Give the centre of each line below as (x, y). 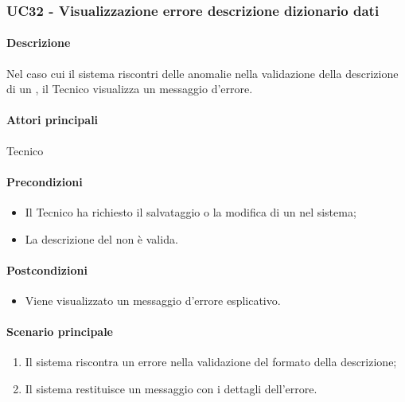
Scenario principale (60, 332)
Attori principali (53, 120)
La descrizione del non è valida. (101, 238)
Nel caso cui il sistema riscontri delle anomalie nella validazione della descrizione (202, 73)
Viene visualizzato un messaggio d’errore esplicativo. (153, 300)
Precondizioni (45, 181)
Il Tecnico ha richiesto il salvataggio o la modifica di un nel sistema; (191, 212)
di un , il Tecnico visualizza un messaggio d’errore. (130, 89)
